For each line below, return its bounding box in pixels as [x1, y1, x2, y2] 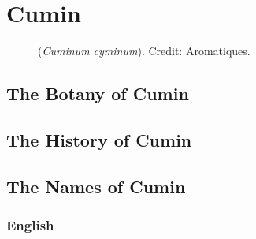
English [6, 215, 54, 234]
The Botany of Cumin [6, 81, 189, 106]
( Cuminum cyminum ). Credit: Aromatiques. [38, 43, 250, 59]
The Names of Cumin [6, 174, 186, 198]
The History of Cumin [6, 127, 192, 151]
